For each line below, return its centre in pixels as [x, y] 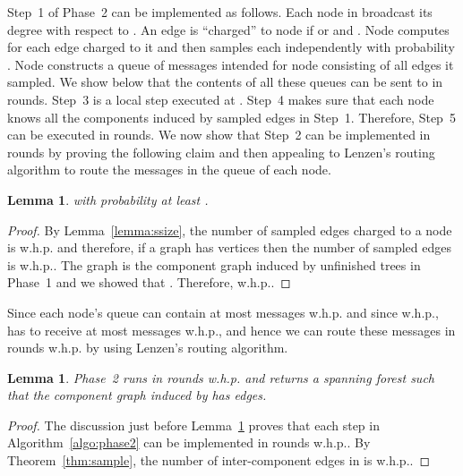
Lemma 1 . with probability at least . [108, 199]
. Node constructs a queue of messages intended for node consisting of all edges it [231, 64]
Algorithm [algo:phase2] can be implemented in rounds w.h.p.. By [189, 442]
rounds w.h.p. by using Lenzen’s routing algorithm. [148, 348]
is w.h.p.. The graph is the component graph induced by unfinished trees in [214, 264]
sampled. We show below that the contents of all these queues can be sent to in [225, 82]
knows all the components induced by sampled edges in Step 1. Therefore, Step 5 [231, 117]
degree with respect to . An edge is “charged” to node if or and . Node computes [228, 29]
